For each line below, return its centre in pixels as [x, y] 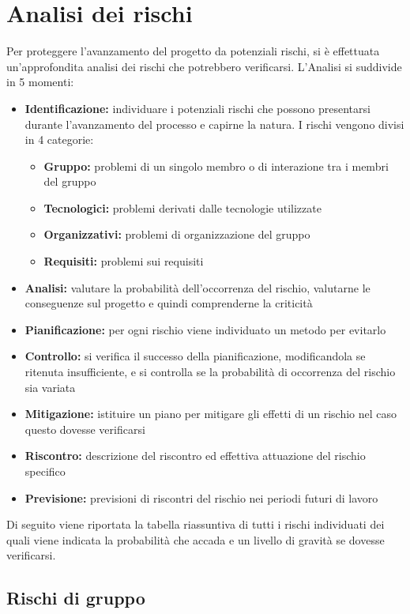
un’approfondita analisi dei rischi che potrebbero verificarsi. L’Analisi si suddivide [204, 66]
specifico [45, 471]
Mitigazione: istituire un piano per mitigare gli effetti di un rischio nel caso [211, 414]
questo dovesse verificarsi [85, 429]
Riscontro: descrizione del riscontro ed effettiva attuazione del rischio [195, 456]
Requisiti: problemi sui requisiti [124, 261]
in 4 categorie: [59, 139]
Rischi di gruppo [76, 598]
